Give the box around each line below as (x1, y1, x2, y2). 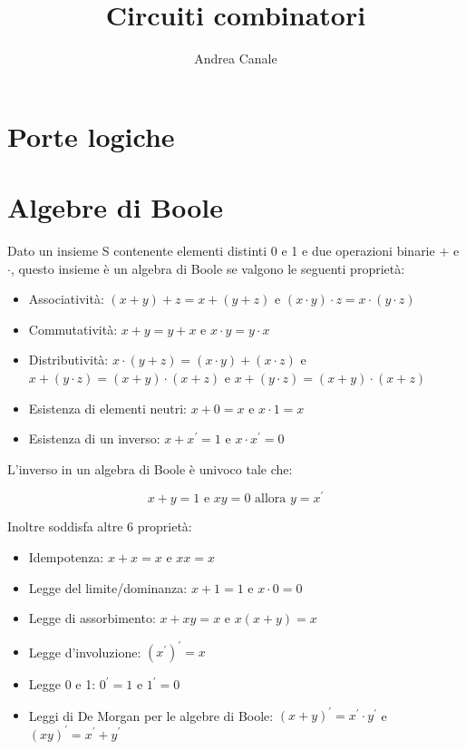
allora (255, 492, 286, 506)
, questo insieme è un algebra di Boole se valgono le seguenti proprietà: (10, 258, 405, 278)
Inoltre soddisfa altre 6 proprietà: (7, 517, 192, 536)
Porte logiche (7, 117, 175, 154)
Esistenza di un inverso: (28, 429, 160, 448)
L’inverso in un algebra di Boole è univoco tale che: (7, 459, 293, 478)
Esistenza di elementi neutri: (28, 398, 188, 417)
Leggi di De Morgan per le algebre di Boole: (28, 706, 274, 725)
